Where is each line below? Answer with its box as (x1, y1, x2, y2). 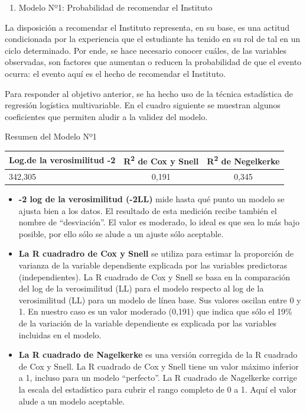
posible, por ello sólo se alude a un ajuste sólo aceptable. (18, 227, 224, 240)
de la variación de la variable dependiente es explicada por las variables (18, 316, 277, 329)
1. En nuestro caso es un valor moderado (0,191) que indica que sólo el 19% (18, 305, 292, 318)
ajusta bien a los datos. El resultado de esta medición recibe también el (18, 204, 277, 216)
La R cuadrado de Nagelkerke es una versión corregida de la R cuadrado (18, 348, 298, 361)
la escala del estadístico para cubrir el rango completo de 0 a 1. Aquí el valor (18, 383, 297, 395)
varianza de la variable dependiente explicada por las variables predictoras (18, 259, 288, 271)
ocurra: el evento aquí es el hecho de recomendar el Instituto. (5, 67, 226, 79)
